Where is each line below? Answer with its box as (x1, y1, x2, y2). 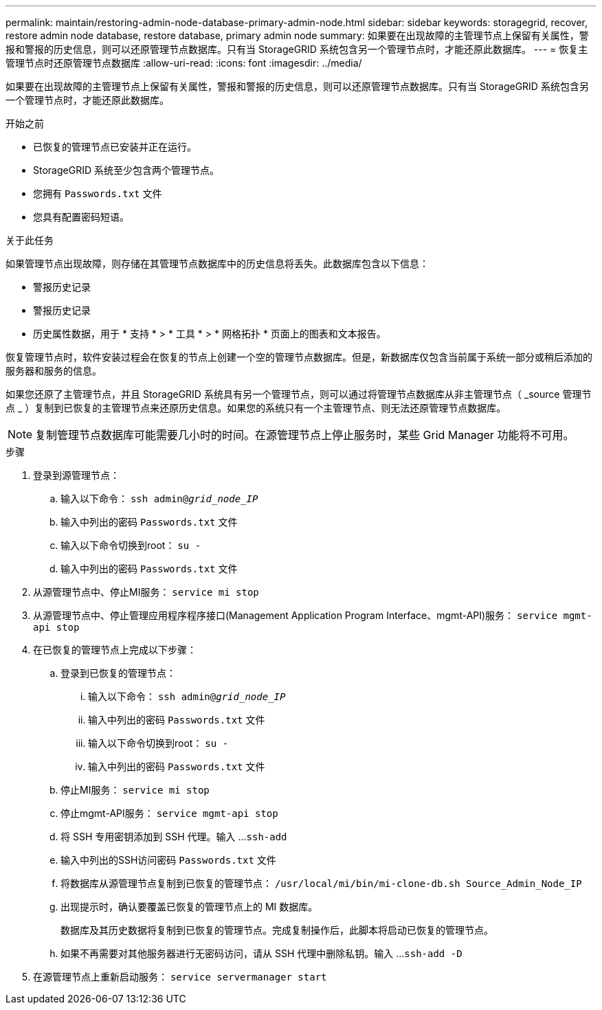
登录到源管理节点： (33, 469, 120, 481)
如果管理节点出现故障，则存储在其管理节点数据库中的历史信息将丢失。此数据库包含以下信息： (5, 258, 429, 269)
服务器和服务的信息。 (5, 365, 102, 377)
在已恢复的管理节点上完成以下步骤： (33, 644, 197, 655)
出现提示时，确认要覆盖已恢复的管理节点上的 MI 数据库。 (60, 901, 318, 912)
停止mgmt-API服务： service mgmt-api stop (60, 807, 278, 819)
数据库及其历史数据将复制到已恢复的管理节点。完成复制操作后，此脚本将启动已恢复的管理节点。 (60, 924, 493, 936)
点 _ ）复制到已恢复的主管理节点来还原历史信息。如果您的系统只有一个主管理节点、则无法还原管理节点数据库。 (5, 402, 506, 414)
